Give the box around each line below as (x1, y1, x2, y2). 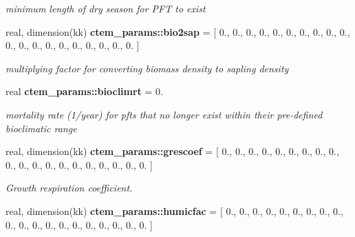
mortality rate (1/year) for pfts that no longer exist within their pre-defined (6, 107, 323, 121)
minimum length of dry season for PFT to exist (6, 1, 206, 15)
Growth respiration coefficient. (6, 181, 133, 195)
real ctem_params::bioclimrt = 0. (6, 84, 163, 99)
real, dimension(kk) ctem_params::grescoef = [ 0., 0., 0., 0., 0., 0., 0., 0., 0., (6, 144, 339, 158)
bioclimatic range (6, 121, 77, 135)
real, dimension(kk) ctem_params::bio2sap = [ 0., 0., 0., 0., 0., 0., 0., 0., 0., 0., (6, 24, 350, 39)
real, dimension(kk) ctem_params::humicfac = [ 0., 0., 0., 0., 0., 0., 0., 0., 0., (6, 203, 343, 218)
